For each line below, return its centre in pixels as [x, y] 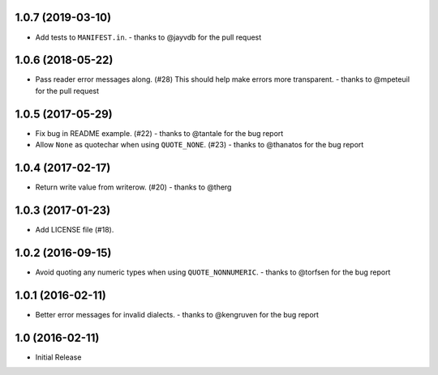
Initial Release [58, 357]
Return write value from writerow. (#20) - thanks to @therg [133, 187]
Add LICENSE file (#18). [75, 229]
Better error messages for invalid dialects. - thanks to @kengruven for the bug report [177, 314]
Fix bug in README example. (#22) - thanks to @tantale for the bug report [159, 133]
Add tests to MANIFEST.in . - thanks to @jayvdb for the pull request [148, 37]
